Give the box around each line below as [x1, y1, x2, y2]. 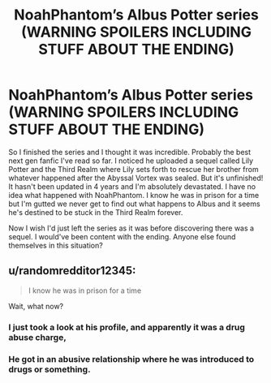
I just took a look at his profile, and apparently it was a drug [8, 321, 246, 333]
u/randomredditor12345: [8, 264, 136, 278]
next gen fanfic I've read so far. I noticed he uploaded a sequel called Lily [8, 156, 254, 166]
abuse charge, [8, 331, 67, 342]
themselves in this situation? [8, 240, 103, 250]
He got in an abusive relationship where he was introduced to [8, 353, 255, 364]
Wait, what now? [8, 301, 64, 311]
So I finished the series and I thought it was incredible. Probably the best [8, 147, 252, 157]
